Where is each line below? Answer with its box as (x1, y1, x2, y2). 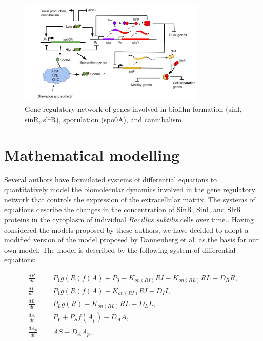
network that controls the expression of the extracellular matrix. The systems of (4, 194, 255, 204)
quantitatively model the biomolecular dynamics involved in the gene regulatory (4, 184, 255, 195)
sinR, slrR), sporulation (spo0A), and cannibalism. (25, 113, 184, 124)
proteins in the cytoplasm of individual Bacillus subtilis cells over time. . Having (4, 214, 254, 225)
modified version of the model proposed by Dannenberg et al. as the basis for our (4, 234, 259, 245)
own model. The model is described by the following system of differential (4, 244, 236, 255)
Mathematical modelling (4, 144, 180, 165)
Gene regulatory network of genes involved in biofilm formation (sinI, (25, 104, 242, 115)
